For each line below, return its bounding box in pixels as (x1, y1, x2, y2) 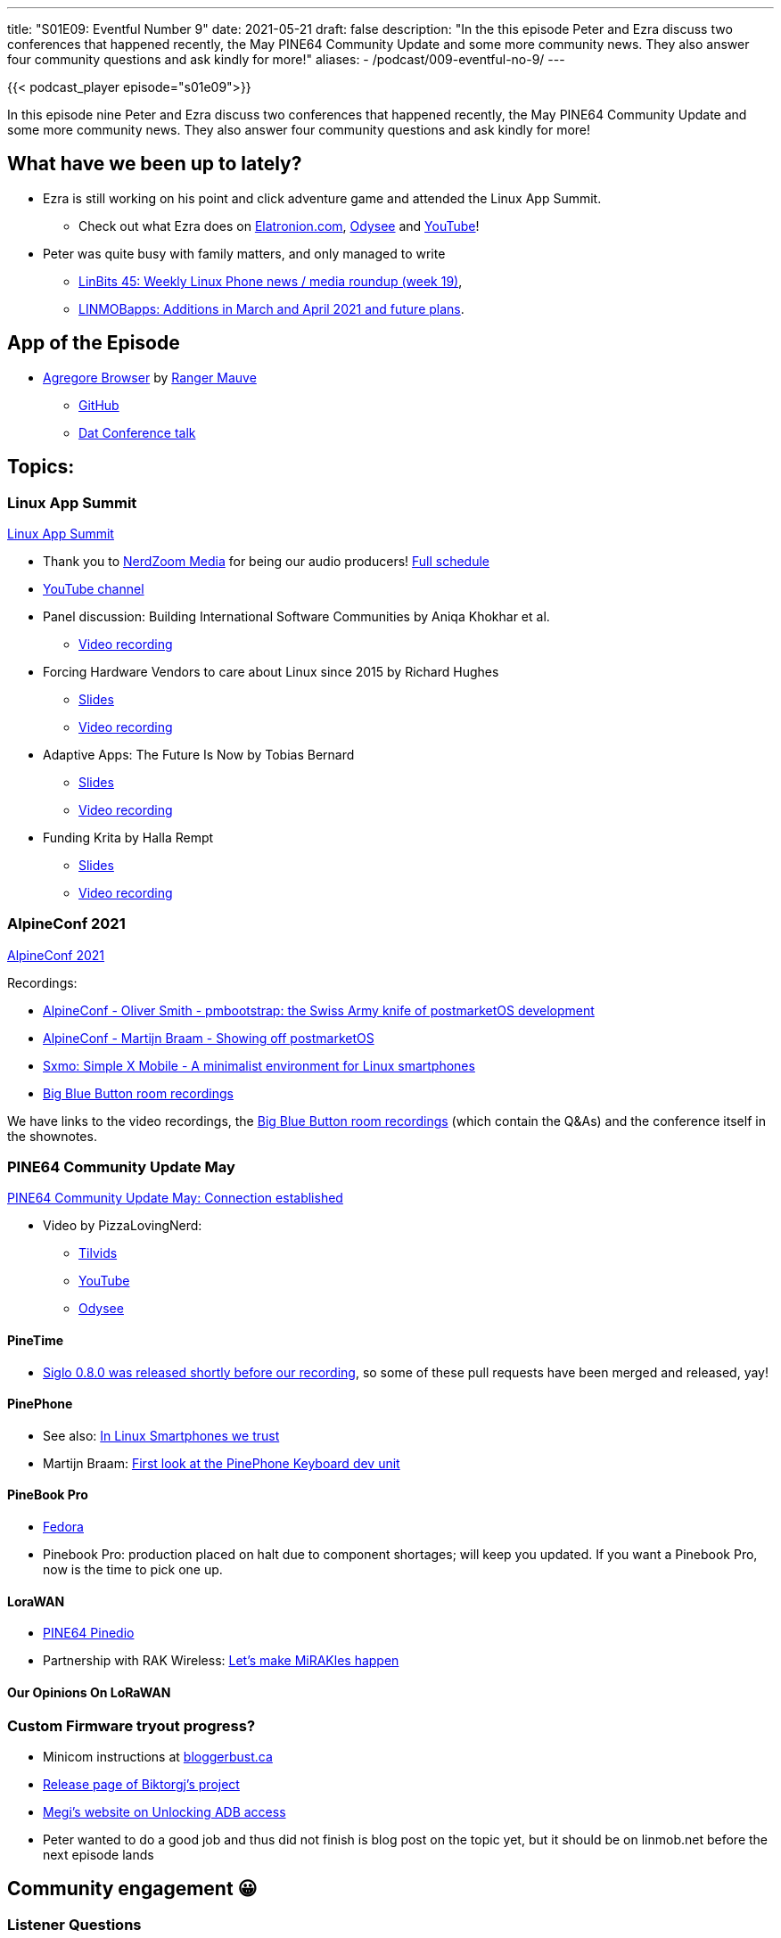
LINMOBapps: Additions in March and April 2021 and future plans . (78, 300, 464, 316)
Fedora (43, 1519, 84, 1535)
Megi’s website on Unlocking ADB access (43, 1803, 286, 1819)
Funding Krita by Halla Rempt (43, 829, 214, 845)
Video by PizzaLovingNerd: (43, 1218, 202, 1234)
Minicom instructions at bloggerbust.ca (43, 1748, 273, 1764)
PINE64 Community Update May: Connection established (7, 1190, 343, 1206)
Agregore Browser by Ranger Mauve (43, 369, 257, 385)
